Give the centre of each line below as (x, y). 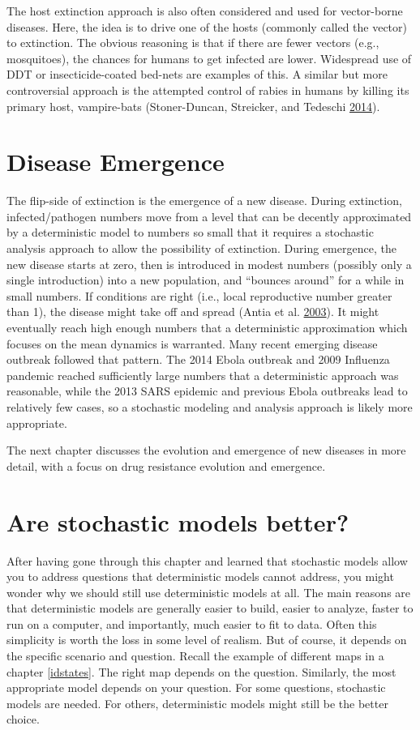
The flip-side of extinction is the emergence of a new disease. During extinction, (204, 201)
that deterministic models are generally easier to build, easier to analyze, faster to (210, 608)
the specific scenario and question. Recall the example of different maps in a (195, 656)
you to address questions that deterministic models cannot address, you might (200, 576)
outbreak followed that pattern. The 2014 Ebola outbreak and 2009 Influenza (198, 359)
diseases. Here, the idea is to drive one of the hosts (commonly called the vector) (207, 26)
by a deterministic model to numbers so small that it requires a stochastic (190, 232)
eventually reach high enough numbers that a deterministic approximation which (207, 328)
